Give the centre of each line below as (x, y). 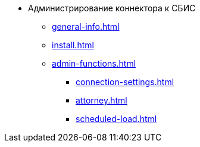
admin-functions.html (94, 63)
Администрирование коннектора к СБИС (112, 8)
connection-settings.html (125, 82)
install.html (73, 45)
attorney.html (101, 100)
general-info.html (86, 26)
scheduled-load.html (116, 119)
